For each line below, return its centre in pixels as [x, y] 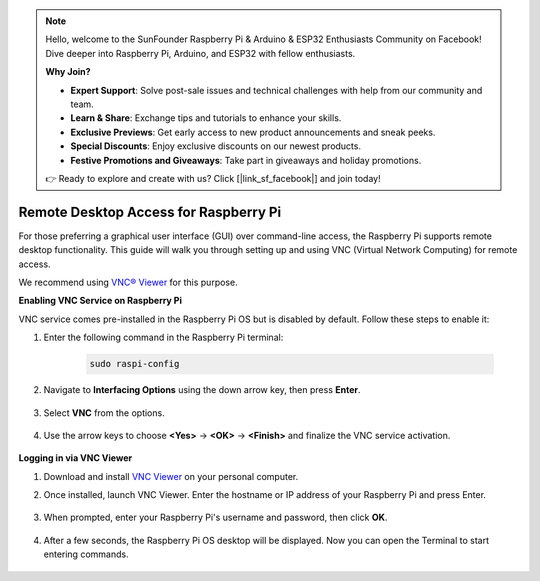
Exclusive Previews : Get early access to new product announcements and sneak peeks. [253, 132]
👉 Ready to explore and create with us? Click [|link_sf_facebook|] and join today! [213, 178]
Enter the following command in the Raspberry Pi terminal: [163, 337]
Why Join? [68, 72]
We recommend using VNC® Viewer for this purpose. [128, 282]
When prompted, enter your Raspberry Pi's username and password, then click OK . [215, 517]
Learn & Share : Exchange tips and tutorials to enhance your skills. [206, 118]
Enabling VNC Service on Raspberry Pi [100, 301]
